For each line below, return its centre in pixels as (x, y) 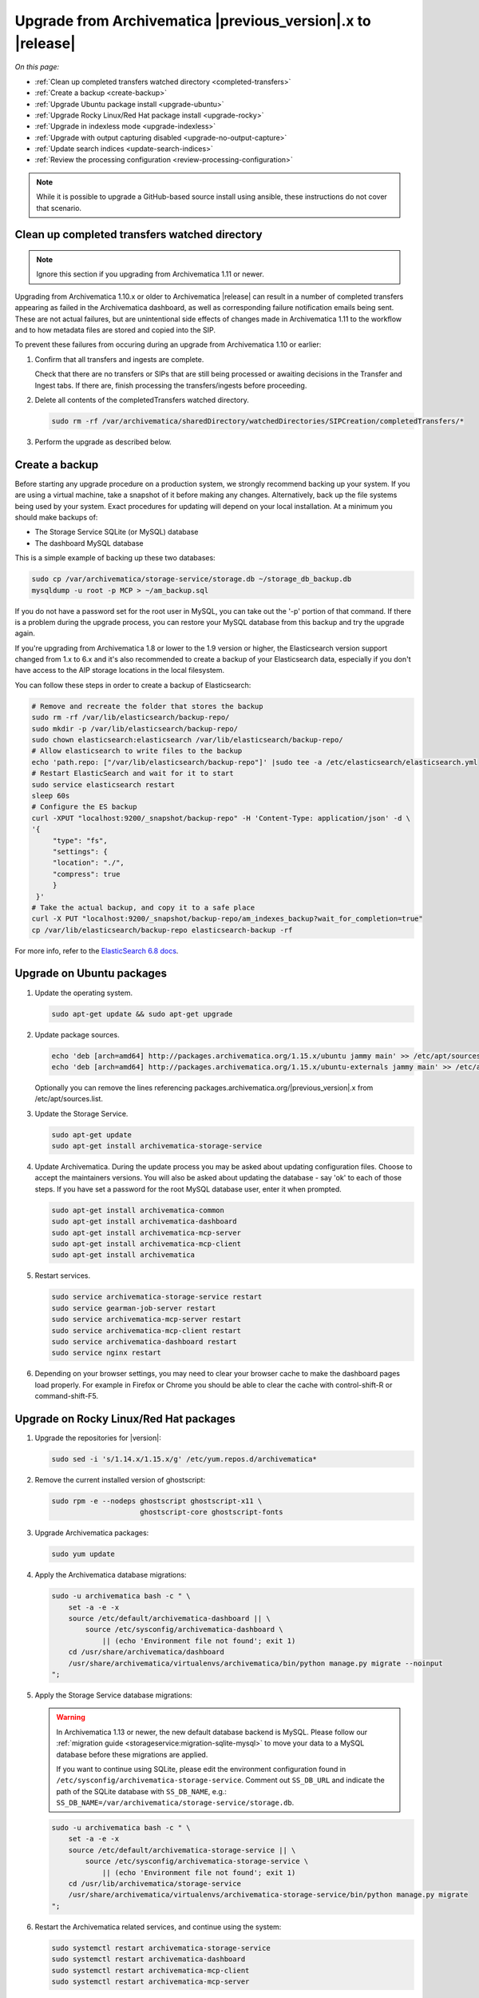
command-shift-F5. (67, 1396)
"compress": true (86, 874)
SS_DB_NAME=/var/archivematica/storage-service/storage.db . (175, 1803)
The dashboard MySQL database (89, 543)
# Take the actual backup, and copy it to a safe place (143, 907)
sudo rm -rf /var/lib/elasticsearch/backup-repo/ (131, 718)
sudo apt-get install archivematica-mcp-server (146, 1232)
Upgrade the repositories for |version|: (98, 1438)
